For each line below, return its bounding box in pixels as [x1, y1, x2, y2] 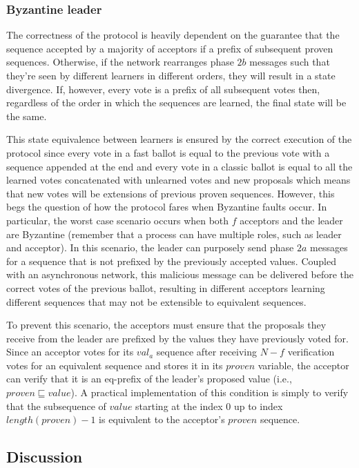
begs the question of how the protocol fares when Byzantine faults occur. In [6, 199, 327, 214]
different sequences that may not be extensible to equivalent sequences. [6, 294, 307, 309]
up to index [233, 398, 283, 413]
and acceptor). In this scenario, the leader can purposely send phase [6, 240, 294, 255]
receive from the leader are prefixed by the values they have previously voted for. [6, 331, 349, 345]
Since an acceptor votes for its [6, 344, 134, 359]
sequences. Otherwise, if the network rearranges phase [6, 55, 234, 69]
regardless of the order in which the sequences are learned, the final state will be [6, 95, 347, 110]
